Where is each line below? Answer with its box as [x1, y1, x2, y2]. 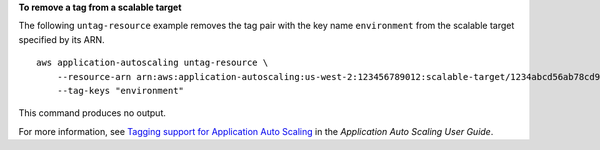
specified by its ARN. [18, 33, 105, 45]
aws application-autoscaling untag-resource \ [36, 57, 269, 69]
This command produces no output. [18, 107, 167, 119]
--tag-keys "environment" [56, 85, 185, 96]
